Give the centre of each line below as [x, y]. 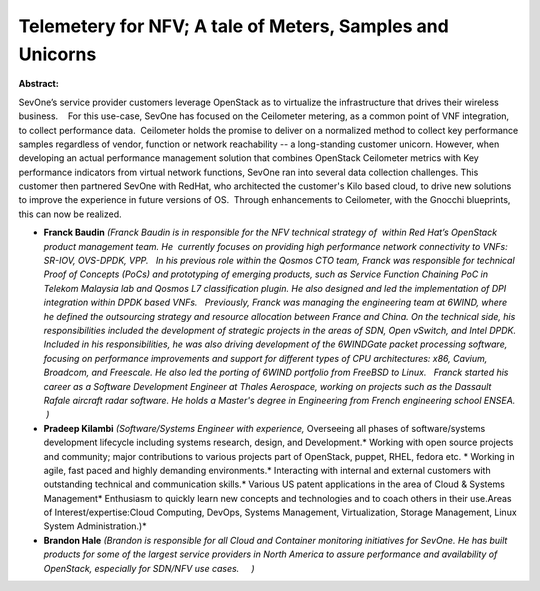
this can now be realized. [70, 214]
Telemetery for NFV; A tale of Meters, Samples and [233, 26]
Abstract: [38, 84]
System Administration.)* [95, 526]
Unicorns [57, 54]
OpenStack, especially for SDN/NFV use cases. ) [149, 568]
